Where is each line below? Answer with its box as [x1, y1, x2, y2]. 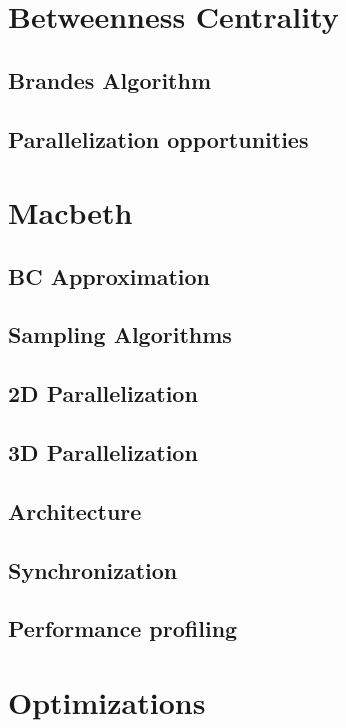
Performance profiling [8, 613, 238, 644]
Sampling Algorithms [8, 319, 232, 350]
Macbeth [8, 192, 133, 233]
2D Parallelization [8, 378, 198, 409]
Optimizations [8, 681, 206, 722]
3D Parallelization [8, 437, 198, 468]
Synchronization [8, 554, 178, 585]
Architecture [8, 495, 142, 526]
